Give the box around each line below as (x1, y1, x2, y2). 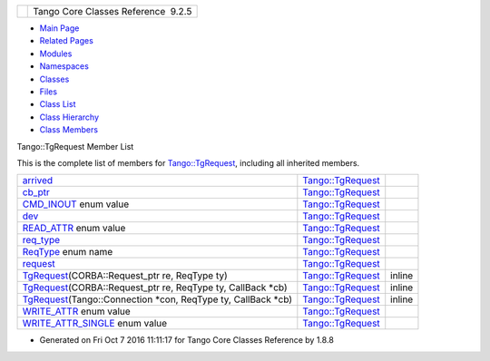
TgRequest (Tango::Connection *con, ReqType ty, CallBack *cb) (22, 293, 293, 306)
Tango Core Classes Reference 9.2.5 (33, 5, 192, 17)
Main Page (39, 23, 80, 34)
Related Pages (39, 35, 94, 46)
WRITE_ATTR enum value (22, 305, 131, 317)
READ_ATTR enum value (22, 222, 126, 235)
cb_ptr (22, 186, 50, 199)
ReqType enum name (22, 246, 113, 259)
